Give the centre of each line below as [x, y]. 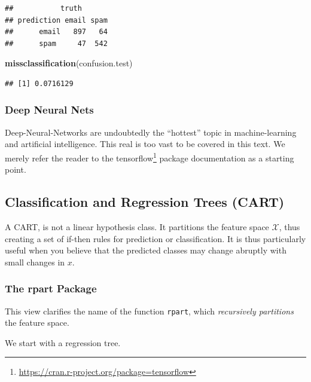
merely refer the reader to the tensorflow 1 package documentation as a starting [150, 157]
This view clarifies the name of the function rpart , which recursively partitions [149, 311]
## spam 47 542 [56, 43]
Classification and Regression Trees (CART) [145, 202]
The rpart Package [51, 288]
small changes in [35, 262]
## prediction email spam [56, 20]
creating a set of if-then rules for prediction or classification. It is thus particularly [155, 238]
